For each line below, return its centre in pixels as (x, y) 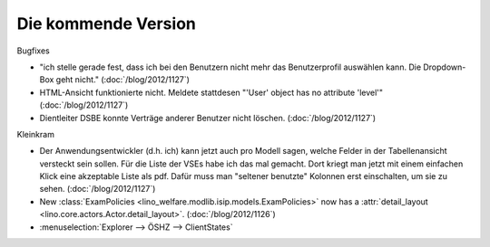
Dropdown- (445, 67)
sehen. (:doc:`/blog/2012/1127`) (98, 189)
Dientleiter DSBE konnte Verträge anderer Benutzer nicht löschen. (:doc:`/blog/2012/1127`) (208, 118)
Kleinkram (35, 134)
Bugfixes (33, 51)
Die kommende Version (107, 24)
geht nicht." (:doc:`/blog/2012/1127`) (123, 80)
